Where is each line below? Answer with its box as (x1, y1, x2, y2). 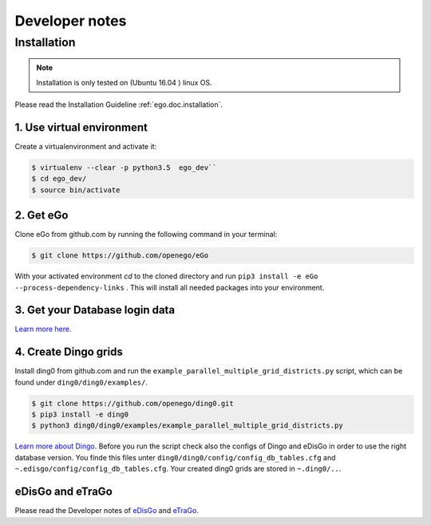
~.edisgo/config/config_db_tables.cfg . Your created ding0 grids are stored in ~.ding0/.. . (14, 464, 342, 474)
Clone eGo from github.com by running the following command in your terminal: (14, 230, 278, 239)
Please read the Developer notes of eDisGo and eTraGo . (14, 506, 200, 515)
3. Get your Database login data (14, 303, 176, 317)
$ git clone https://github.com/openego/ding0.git (31, 399, 235, 408)
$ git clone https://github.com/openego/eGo (31, 251, 209, 260)
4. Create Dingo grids (14, 345, 123, 359)
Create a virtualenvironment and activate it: (14, 141, 157, 151)
